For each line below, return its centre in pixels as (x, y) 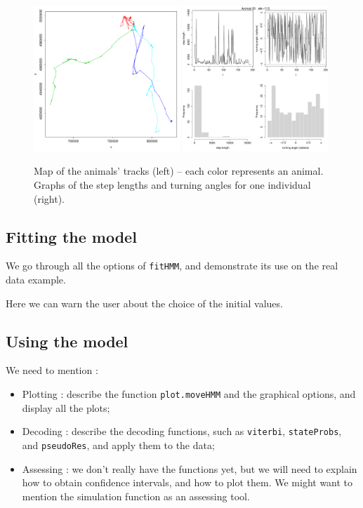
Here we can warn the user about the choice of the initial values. (144, 303)
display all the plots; (66, 407)
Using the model (67, 341)
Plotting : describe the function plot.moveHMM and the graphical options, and (189, 393)
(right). (49, 198)
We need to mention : (52, 370)
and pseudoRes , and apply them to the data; (118, 444)
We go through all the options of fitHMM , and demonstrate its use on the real (172, 266)
